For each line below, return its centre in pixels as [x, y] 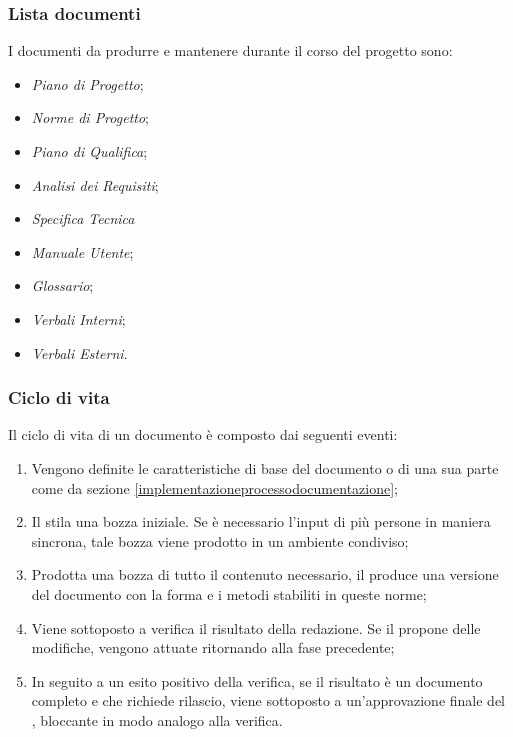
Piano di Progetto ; [87, 83]
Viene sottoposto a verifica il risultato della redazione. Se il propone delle [256, 627]
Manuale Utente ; [82, 251]
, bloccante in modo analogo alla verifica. [157, 719]
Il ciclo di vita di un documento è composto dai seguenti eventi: [203, 434]
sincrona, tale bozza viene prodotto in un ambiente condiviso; [220, 540]
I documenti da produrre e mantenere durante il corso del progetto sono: [230, 50]
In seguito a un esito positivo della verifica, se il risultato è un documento [257, 680]
